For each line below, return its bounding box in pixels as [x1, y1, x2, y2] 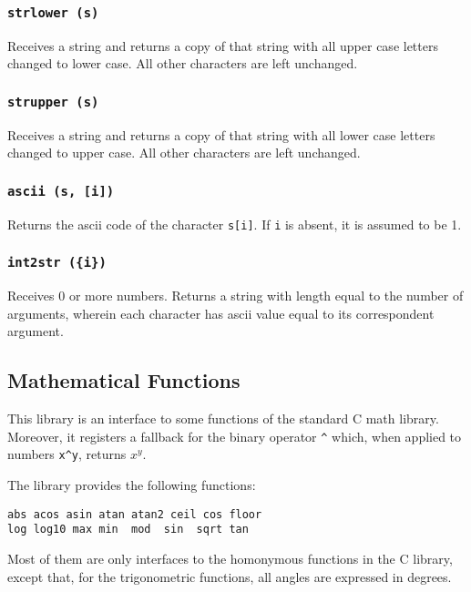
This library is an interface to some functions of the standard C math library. [7, 409, 439, 428]
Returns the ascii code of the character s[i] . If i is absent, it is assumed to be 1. [7, 214, 462, 233]
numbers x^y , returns [7, 444, 127, 464]
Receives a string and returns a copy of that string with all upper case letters [7, 36, 438, 55]
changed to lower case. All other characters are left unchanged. [7, 54, 358, 73]
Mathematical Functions [7, 366, 241, 394]
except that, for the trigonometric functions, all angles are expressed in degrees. [7, 566, 452, 586]
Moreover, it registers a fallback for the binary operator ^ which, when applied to [7, 426, 462, 445]
